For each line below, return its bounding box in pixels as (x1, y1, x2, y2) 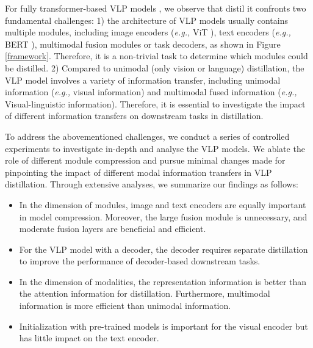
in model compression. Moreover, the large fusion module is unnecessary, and (19, 210, 308, 223)
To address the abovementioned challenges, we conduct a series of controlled (5, 129, 290, 142)
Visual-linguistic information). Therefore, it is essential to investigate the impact (5, 97, 306, 110)
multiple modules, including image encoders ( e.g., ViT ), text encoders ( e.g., (5, 26, 291, 38)
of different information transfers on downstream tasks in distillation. (5, 109, 264, 122)
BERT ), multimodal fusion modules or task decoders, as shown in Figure (5, 37, 281, 50)
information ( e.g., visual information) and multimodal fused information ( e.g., (5, 85, 297, 98)
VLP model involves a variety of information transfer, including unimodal (5, 73, 281, 86)
